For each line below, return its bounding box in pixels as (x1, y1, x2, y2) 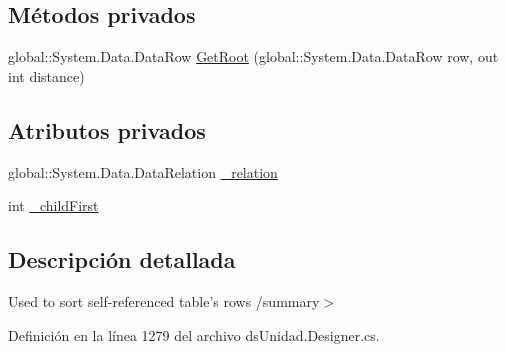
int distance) (8, 65, 85, 86)
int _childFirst (8, 195, 99, 216)
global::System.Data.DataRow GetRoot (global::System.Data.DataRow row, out (8, 46, 499, 67)
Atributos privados (8, 114, 206, 145)
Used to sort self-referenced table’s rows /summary (8, 290, 320, 311)
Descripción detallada (8, 244, 236, 275)
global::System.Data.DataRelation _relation (8, 161, 278, 182)
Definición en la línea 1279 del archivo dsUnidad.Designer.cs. (8, 324, 380, 345)
